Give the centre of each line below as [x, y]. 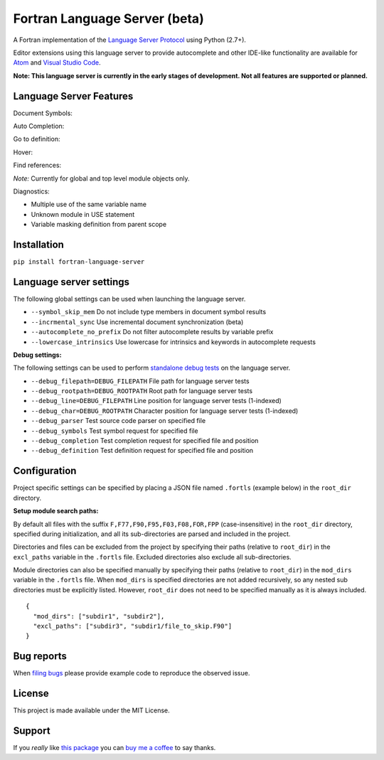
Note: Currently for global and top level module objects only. [101, 178]
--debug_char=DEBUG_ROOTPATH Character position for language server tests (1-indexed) [165, 411]
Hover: [23, 152]
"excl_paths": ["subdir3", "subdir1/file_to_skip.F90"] [133, 626]
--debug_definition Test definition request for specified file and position [142, 451]
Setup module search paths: [56, 511]
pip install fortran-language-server [79, 262]
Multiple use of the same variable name [89, 204]
